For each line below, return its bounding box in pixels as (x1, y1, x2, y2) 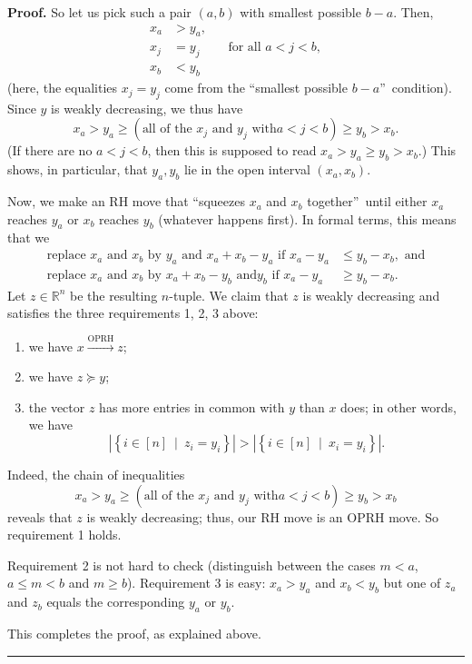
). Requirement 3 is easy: (126, 573, 266, 592)
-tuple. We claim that (169, 285, 289, 304)
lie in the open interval (183, 160, 310, 179)
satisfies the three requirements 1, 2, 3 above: (7, 303, 259, 322)
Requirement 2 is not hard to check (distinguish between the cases (7, 555, 376, 574)
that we (7, 228, 50, 247)
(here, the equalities (7, 78, 118, 97)
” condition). (379, 78, 452, 97)
